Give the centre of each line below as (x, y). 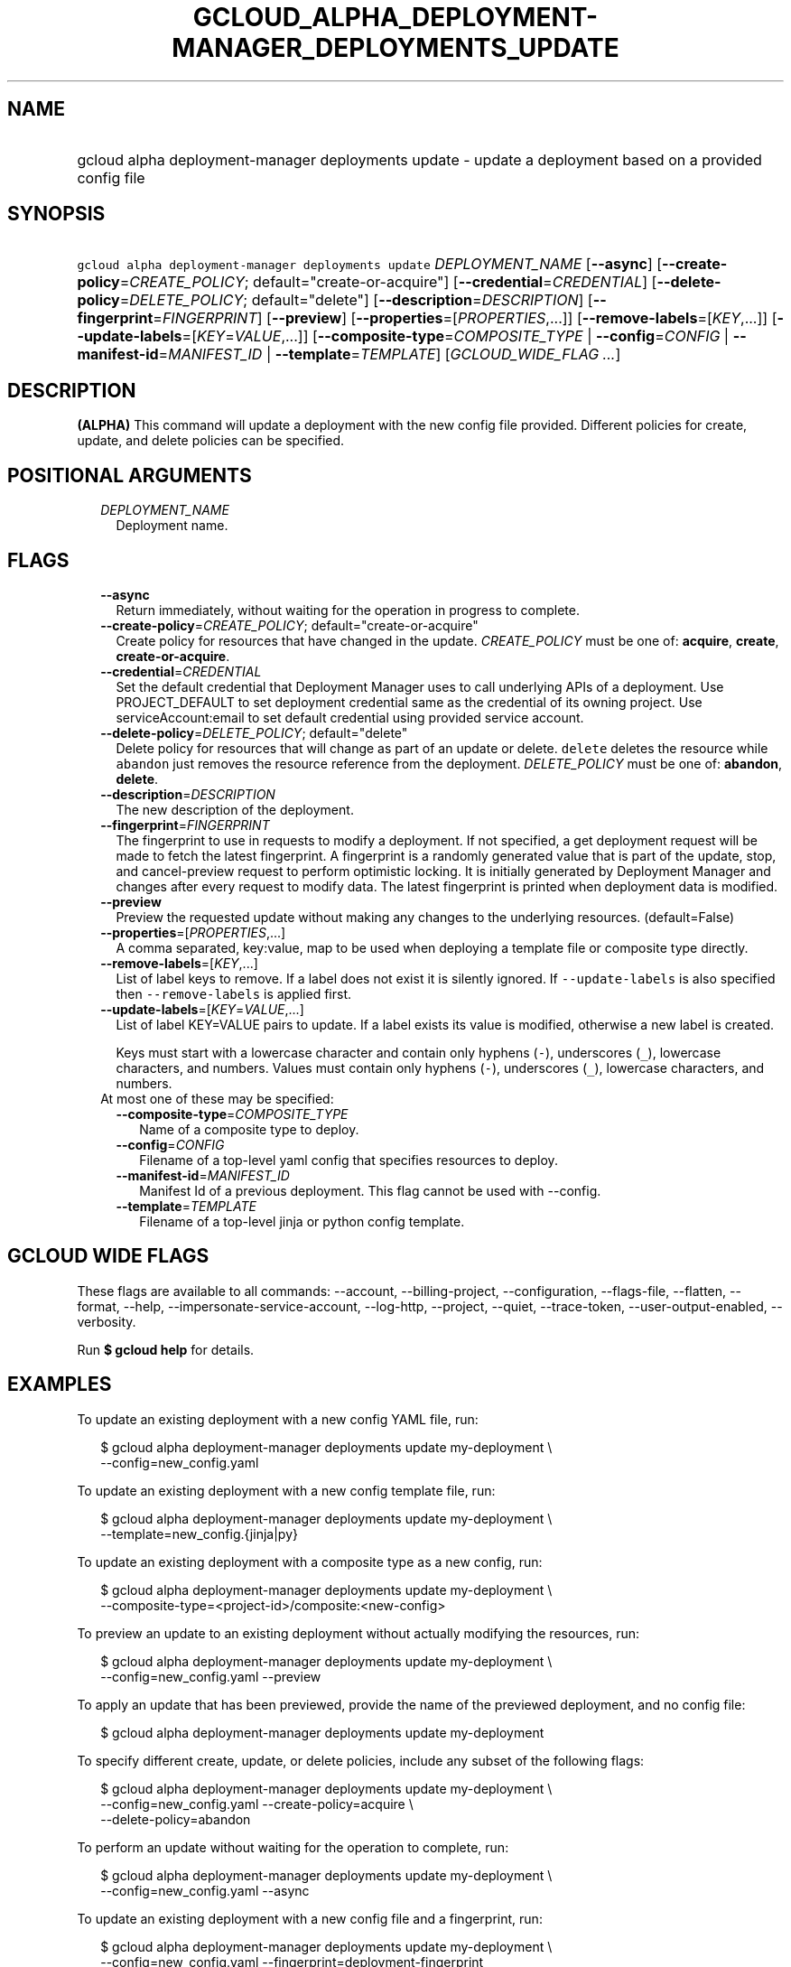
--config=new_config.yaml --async (205, 1890)
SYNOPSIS (56, 214)
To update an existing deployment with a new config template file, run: (286, 1490)
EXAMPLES (60, 1384)
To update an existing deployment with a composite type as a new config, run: (310, 1561)
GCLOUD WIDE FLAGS (108, 1256)
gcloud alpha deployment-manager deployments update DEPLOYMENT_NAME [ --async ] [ (370, 264)
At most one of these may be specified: (217, 1098)
